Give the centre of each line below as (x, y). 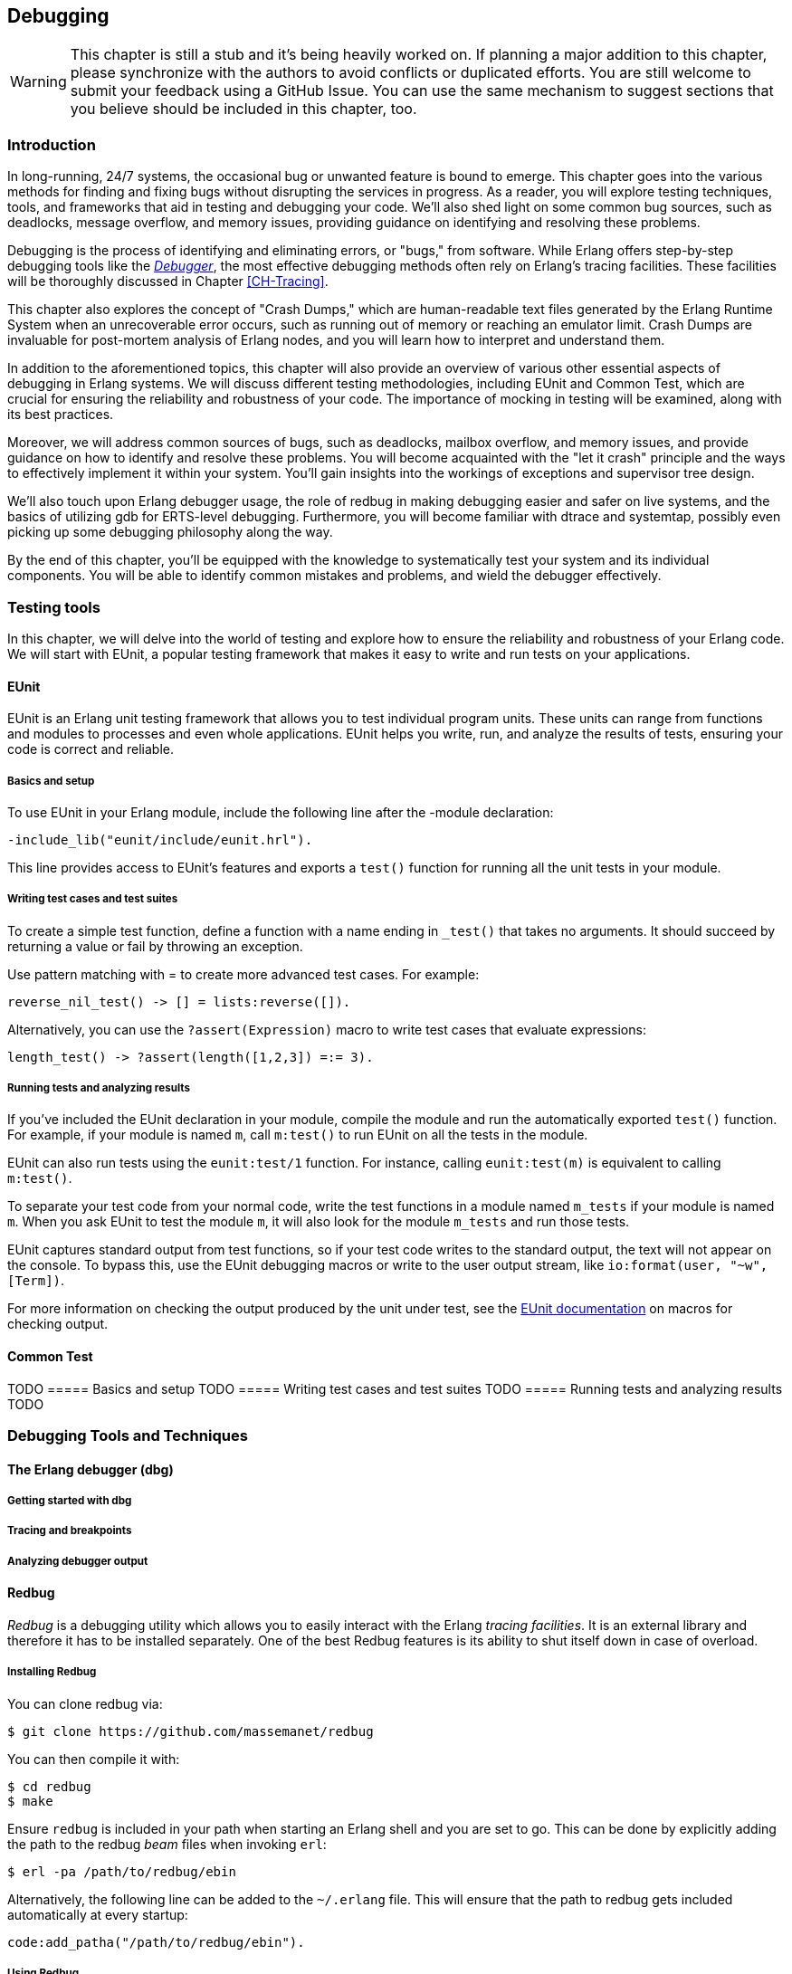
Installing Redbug (52, 1672)
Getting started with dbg (70, 1501)
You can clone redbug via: (85, 1703)
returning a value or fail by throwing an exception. (155, 946)
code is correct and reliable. (91, 749)
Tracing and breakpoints (70, 1531)
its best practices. (61, 415)
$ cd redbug (49, 1786)
